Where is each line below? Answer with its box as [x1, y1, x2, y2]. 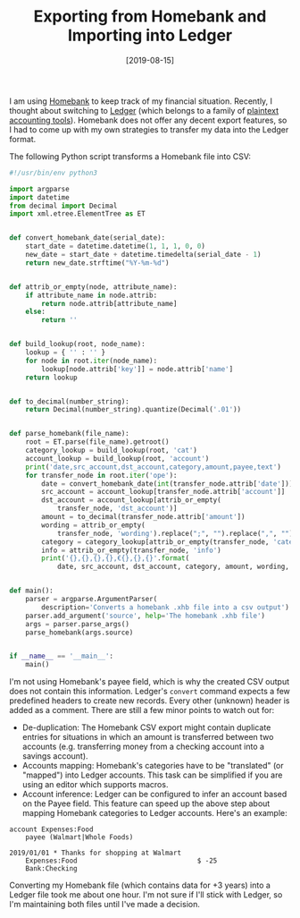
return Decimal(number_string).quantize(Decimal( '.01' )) [25, 405, 242, 414]
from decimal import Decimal [9, 201, 118, 210]
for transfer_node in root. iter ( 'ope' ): [25, 471, 178, 480]
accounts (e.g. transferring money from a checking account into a [21, 741, 265, 752]
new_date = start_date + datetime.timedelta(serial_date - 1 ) [25, 251, 262, 259]
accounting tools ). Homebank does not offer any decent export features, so [9, 115, 287, 125]
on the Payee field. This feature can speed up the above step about [21, 798, 271, 809]
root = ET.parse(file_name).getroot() [25, 438, 170, 446]
